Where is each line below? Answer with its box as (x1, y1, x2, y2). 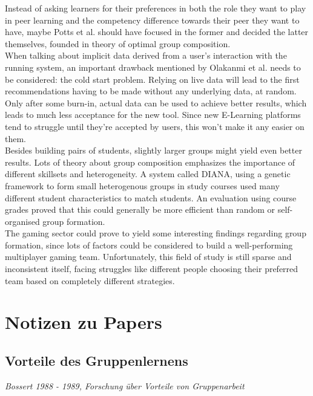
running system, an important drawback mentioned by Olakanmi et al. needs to (5, 60, 301, 73)
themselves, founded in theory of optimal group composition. (5, 37, 231, 50)
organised (5, 215, 40, 227)
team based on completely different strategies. (5, 274, 175, 287)
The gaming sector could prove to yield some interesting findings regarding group (5, 227, 306, 239)
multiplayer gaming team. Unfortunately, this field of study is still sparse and (5, 250, 292, 263)
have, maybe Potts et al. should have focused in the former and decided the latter (5, 25, 309, 38)
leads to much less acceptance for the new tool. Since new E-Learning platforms (5, 108, 301, 121)
